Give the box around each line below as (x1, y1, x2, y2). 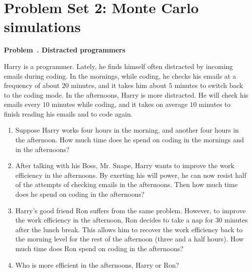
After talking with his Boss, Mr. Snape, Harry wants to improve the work (15, 160, 235, 171)
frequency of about (4, 80, 60, 90)
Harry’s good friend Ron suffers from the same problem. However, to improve (15, 205, 246, 215)
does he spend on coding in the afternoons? (15, 189, 145, 199)
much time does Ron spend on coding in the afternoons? (15, 243, 184, 253)
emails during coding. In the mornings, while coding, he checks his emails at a (4, 70, 236, 81)
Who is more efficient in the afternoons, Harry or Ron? (15, 259, 179, 270)
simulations (4, 17, 81, 36)
